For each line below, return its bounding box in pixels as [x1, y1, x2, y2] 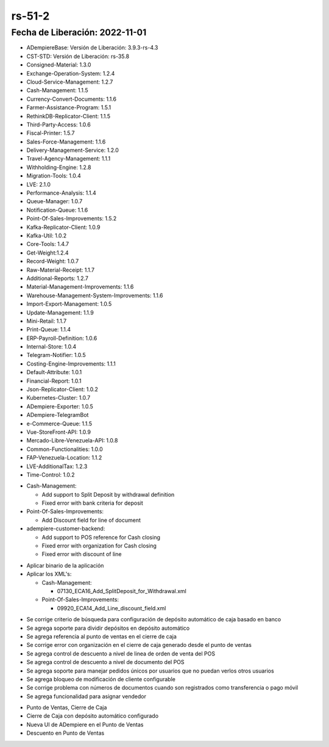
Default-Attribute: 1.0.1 [26, 369, 82, 376]
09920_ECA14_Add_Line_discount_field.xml [57, 604, 166, 612]
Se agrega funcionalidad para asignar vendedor [26, 693, 146, 700]
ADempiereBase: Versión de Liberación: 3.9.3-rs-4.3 [26, 44, 158, 51]
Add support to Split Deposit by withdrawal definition [41, 491, 175, 498]
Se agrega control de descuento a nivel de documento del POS [26, 659, 185, 666]
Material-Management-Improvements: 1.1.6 [26, 283, 134, 290]
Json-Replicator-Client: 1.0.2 [26, 386, 99, 393]
